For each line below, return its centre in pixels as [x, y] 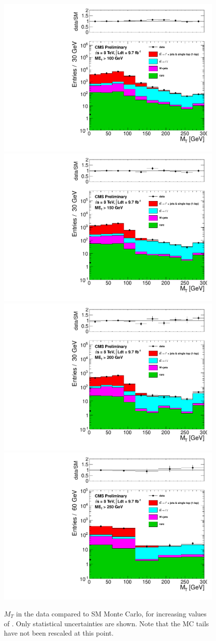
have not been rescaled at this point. [59, 633]
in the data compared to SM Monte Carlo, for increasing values [111, 613]
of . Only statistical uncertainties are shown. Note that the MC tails [107, 623]
